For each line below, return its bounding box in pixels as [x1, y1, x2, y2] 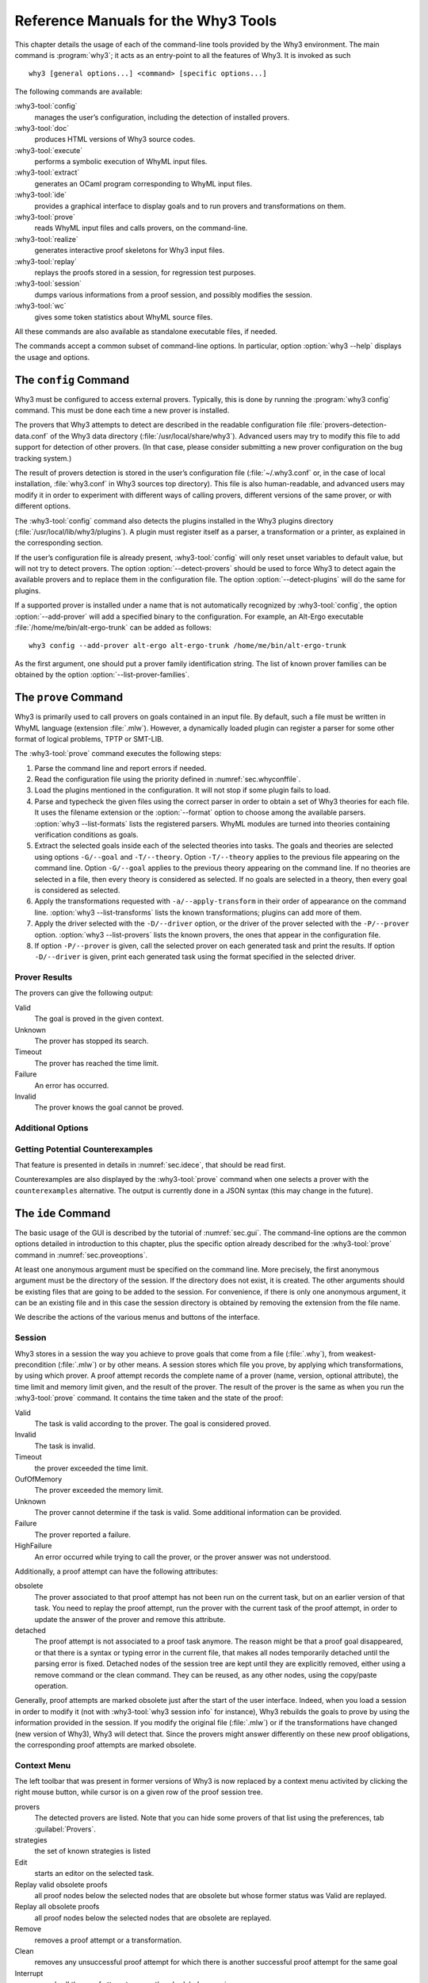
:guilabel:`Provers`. [34, 1824, 97, 1834]
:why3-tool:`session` [14, 278, 82, 289]
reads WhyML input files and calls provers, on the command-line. [34, 223, 248, 233]
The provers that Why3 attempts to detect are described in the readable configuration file [14, 420, 307, 430]
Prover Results [14, 972, 73, 983]
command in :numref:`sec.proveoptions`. [14, 1250, 148, 1260]
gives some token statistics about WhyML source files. [34, 312, 213, 321]
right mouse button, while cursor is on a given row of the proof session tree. [14, 1787, 263, 1797]
